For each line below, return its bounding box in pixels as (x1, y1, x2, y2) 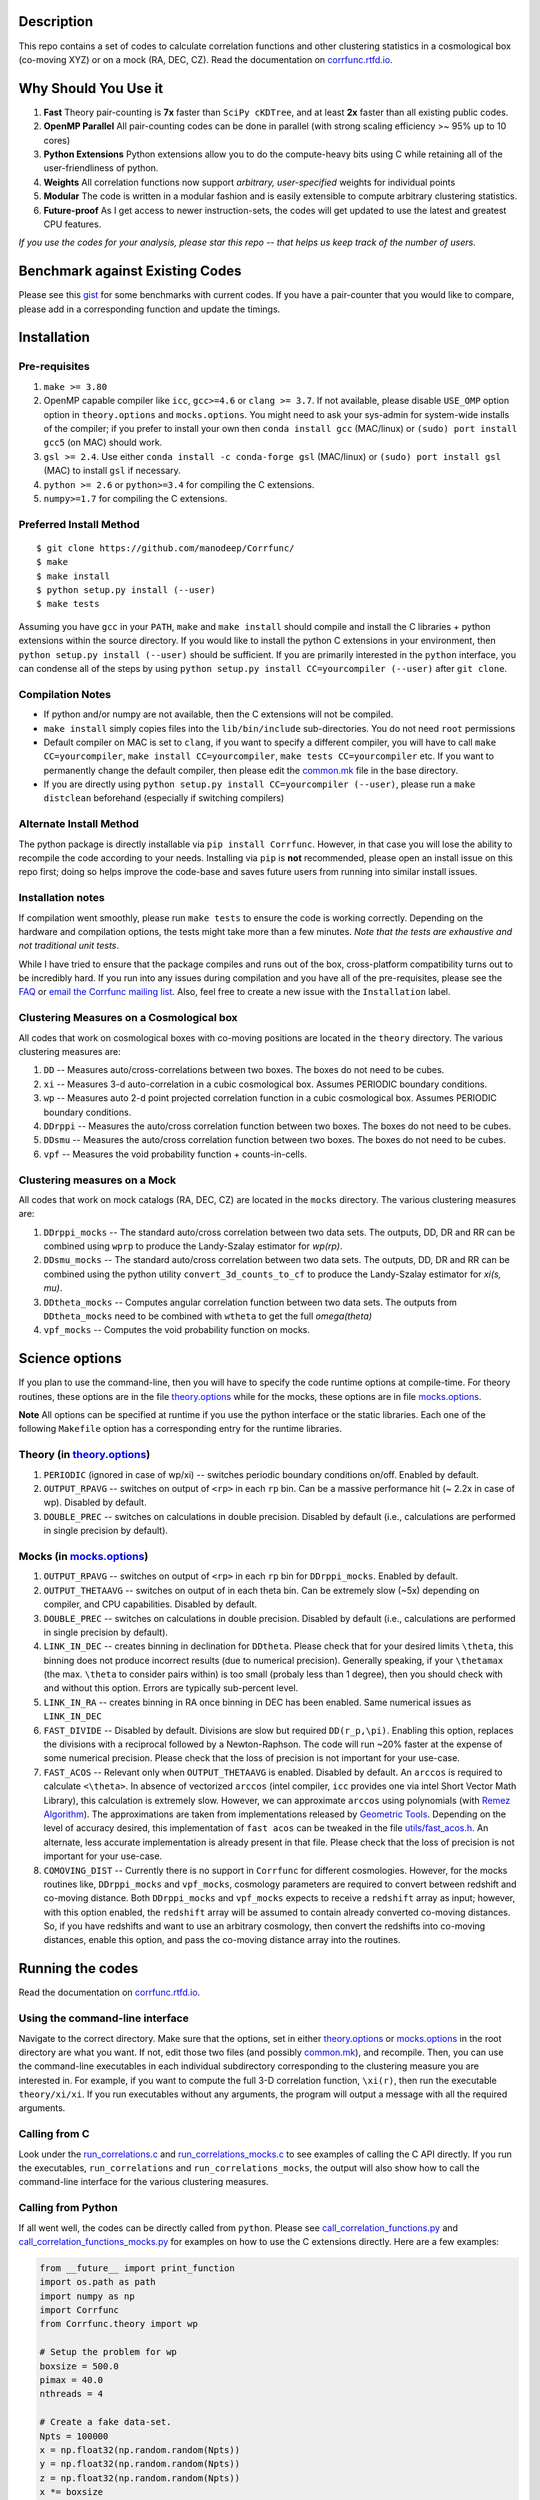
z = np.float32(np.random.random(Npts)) (39, 2472, 240, 2484)
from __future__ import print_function (39, 2262, 235, 2274)
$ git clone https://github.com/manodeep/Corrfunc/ (36, 542, 295, 554)
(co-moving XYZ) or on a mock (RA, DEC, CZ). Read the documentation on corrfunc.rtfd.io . (18, 53, 394, 65)
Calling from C (18, 2127, 90, 2141)
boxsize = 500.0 (39, 2360, 120, 2372)
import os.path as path (39, 2276, 157, 2288)
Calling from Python (18, 2201, 119, 2215)
